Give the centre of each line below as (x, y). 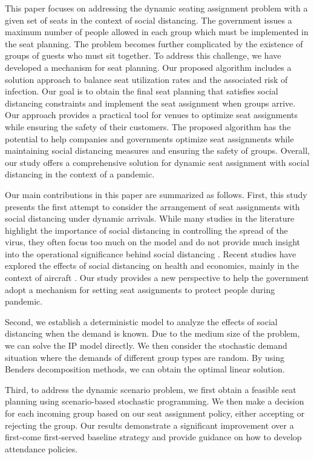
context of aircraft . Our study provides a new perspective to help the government (157, 278)
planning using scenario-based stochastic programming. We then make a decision (155, 401)
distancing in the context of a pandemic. (80, 174)
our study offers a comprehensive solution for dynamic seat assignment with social (157, 162)
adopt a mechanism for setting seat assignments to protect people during (140, 289)
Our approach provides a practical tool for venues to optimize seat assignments (152, 115)
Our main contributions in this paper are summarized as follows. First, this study (156, 194)
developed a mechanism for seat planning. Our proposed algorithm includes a (148, 67)
